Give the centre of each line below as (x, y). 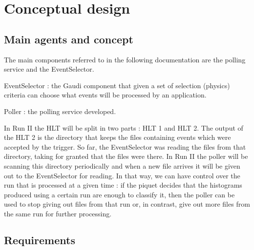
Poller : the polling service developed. (60, 111)
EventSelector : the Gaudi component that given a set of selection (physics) (117, 85)
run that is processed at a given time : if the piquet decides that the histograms (123, 185)
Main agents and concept (69, 39)
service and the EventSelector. (49, 69)
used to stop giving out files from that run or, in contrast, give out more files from (127, 204)
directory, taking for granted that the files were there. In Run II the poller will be (126, 156)
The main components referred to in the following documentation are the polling (125, 59)
